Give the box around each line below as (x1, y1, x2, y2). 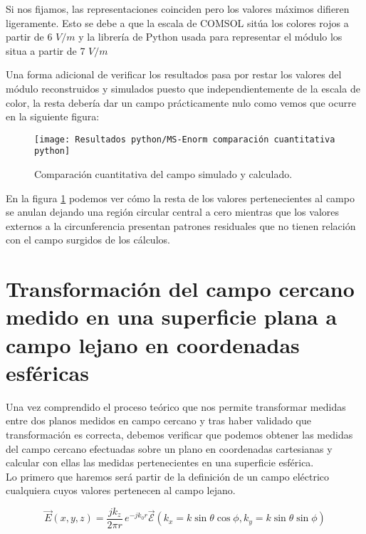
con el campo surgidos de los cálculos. (6, 232, 170, 247)
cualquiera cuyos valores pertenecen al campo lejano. (6, 483, 236, 498)
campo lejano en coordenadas (6, 330, 300, 359)
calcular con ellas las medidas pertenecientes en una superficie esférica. (6, 455, 314, 470)
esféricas (6, 357, 89, 387)
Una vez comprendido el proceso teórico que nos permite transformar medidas (6, 399, 346, 414)
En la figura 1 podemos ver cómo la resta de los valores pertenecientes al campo (6, 190, 355, 205)
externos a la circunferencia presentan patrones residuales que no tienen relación (6, 218, 356, 233)
